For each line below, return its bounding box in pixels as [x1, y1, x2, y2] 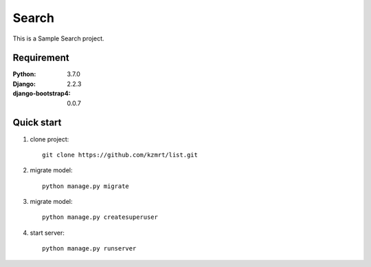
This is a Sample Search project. [12, 34, 104, 43]
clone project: [30, 135, 69, 143]
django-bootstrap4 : [12, 89, 71, 97]
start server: [30, 229, 65, 237]
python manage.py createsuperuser [42, 213, 158, 221]
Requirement [12, 52, 70, 64]
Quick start [12, 117, 62, 128]
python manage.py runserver [42, 244, 137, 253]
